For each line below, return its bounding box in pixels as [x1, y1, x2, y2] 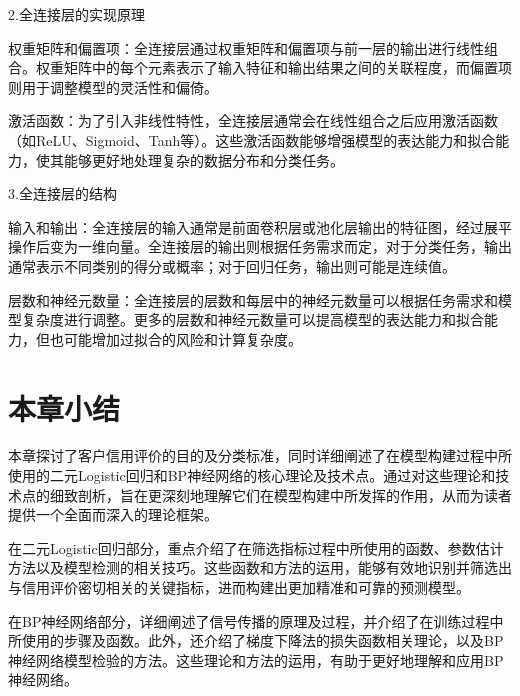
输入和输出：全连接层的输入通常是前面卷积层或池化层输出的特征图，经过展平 [8, 216, 512, 237]
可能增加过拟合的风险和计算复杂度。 [63, 328, 302, 349]
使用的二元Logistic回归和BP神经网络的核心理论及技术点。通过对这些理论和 [8, 465, 496, 486]
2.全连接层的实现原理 [8, 4, 145, 24]
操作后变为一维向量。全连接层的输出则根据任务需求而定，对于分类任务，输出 [8, 236, 512, 257]
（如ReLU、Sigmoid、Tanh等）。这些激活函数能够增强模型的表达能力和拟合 [8, 129, 496, 150]
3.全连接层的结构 [8, 183, 117, 204]
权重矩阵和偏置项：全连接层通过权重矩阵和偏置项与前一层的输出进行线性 [8, 37, 484, 58]
